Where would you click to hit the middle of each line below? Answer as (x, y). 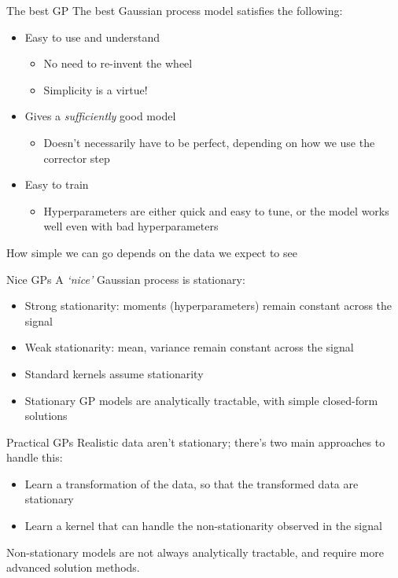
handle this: (35, 457)
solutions (46, 416)
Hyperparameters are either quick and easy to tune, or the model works (216, 210)
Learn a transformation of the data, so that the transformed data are (192, 483)
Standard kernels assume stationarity (114, 373)
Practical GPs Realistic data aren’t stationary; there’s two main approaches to (196, 442)
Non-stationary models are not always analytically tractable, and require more (195, 552)
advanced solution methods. (73, 567)
